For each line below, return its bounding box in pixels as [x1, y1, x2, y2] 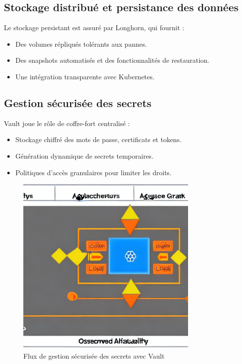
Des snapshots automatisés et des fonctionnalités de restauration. [15, 55, 209, 65]
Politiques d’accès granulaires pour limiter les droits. [15, 167, 172, 177]
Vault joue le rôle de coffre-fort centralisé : [4, 118, 130, 128]
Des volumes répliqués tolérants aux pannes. [15, 38, 147, 49]
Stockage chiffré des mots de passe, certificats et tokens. [15, 134, 182, 145]
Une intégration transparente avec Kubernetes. [15, 71, 155, 81]
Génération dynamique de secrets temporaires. [15, 150, 154, 161]
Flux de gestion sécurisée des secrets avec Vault [23, 350, 165, 361]
